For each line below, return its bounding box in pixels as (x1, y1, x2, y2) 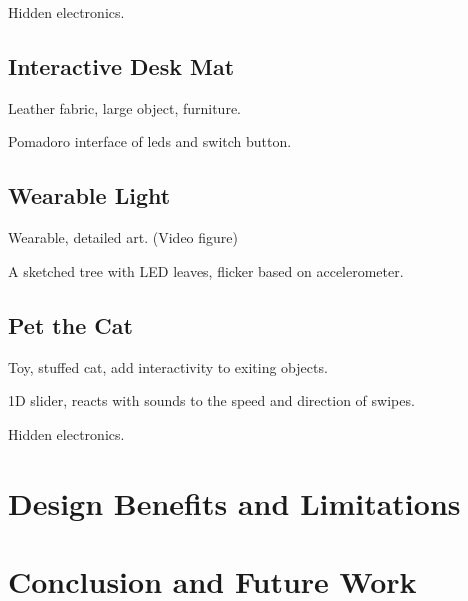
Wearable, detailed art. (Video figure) (8, 227, 238, 248)
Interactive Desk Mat (8, 50, 235, 81)
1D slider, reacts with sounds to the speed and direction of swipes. (8, 390, 415, 411)
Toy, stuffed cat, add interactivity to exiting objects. (8, 356, 328, 377)
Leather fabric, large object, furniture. (8, 97, 241, 118)
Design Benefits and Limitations (8, 482, 461, 523)
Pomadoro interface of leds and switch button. (8, 131, 292, 152)
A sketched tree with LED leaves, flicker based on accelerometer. (8, 260, 404, 281)
